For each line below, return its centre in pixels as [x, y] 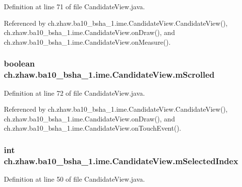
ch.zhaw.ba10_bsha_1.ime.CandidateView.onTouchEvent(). [93, 128]
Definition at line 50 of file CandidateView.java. [74, 179]
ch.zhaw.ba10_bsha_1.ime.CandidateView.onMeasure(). [87, 42]
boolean [19, 63]
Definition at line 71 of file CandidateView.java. [74, 6]
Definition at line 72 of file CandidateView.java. [74, 93]
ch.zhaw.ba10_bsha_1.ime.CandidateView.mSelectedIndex [121, 161]
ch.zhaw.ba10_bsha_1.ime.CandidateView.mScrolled [109, 75]
